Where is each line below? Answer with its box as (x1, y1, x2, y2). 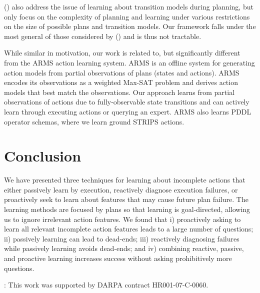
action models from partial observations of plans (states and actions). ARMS (4, 67, 239, 77)
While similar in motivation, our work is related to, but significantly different (4, 47, 240, 58)
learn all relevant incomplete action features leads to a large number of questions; (4, 223, 253, 234)
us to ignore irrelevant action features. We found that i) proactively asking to (4, 213, 241, 224)
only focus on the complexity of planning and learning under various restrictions (4, 11, 250, 21)
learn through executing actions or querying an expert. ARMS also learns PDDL (4, 106, 251, 116)
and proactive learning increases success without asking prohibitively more (4, 253, 232, 263)
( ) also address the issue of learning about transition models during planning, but (4, 1, 253, 11)
